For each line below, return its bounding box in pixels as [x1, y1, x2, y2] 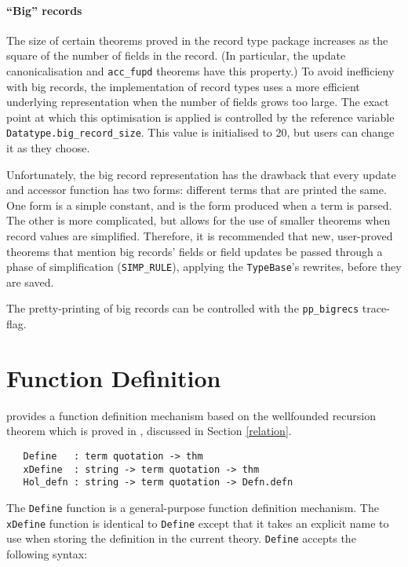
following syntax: [6, 545, 88, 562]
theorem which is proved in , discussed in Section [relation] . [6, 423, 292, 439]
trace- [362, 300, 390, 316]
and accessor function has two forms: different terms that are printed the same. [6, 181, 387, 198]
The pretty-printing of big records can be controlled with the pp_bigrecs [6, 300, 359, 316]
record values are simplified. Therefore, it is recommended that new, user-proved [6, 228, 393, 244]
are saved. [6, 273, 54, 290]
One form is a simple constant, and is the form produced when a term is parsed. [6, 196, 392, 213]
